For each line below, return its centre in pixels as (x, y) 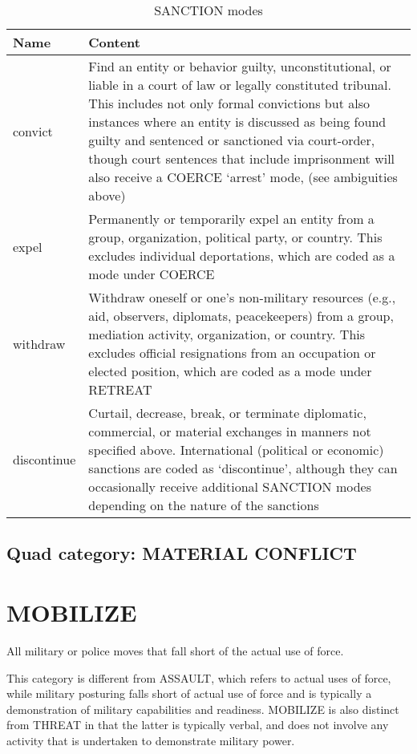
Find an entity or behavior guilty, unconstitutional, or (240, 66)
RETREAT (120, 389)
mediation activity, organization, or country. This (227, 334)
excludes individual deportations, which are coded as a (242, 255)
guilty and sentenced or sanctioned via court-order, (232, 140)
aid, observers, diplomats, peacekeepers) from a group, (241, 316)
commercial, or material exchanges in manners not (230, 431)
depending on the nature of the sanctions (204, 505)
